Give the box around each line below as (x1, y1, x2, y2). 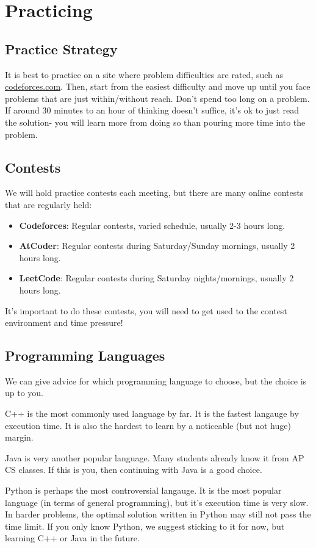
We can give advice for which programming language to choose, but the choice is (5, 374, 307, 387)
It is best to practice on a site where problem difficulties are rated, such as (5, 68, 283, 81)
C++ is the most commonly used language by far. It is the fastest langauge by (5, 407, 299, 420)
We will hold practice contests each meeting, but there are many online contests (5, 186, 304, 199)
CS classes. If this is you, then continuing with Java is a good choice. (5, 463, 262, 476)
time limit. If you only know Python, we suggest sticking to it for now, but (5, 519, 285, 532)
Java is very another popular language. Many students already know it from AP (5, 451, 304, 464)
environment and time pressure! (5, 316, 123, 329)
